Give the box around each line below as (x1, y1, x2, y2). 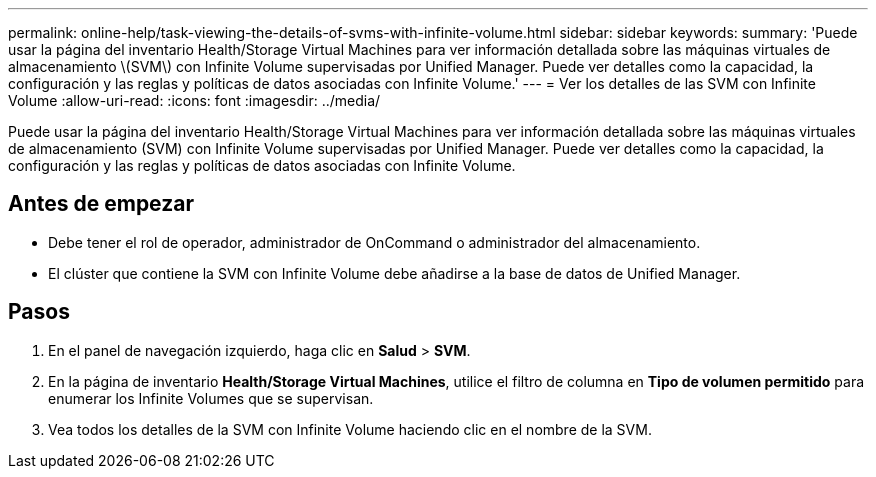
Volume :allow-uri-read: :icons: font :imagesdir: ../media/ (8, 92, 381, 109)
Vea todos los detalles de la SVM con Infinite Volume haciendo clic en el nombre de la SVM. (48, 420, 652, 438)
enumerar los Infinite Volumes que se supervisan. (48, 389, 374, 407)
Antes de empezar (8, 191, 194, 217)
